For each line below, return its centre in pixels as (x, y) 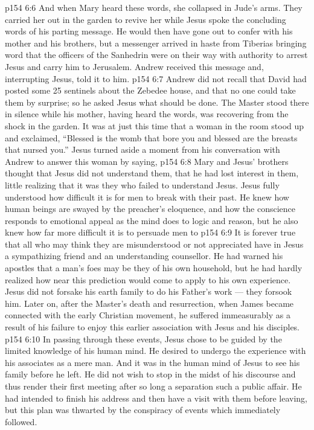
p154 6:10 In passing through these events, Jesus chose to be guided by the (143, 339)
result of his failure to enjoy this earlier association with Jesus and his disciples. (152, 327)
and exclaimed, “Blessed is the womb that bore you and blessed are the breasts (151, 137)
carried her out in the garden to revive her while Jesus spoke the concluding (146, 19)
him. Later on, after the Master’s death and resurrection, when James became (149, 303)
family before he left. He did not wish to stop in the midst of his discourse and (150, 374)
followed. (21, 421)
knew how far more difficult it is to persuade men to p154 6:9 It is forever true (150, 232)
